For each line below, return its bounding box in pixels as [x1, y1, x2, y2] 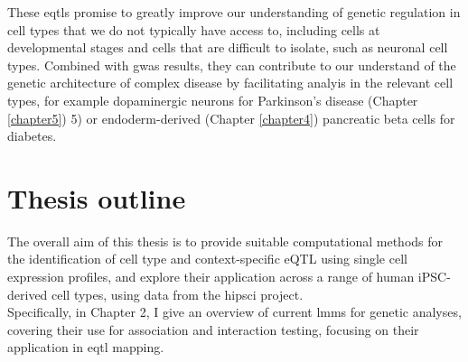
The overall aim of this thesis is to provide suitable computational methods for [7, 231, 444, 250]
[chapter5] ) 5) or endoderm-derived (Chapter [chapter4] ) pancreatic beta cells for [7, 108, 455, 127]
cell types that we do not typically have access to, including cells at [7, 20, 380, 39]
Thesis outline [7, 179, 186, 216]
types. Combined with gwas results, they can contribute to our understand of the [7, 55, 456, 74]
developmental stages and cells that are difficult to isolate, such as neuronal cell [7, 38, 448, 57]
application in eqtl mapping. [7, 338, 164, 357]
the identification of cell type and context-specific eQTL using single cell [7, 249, 407, 268]
